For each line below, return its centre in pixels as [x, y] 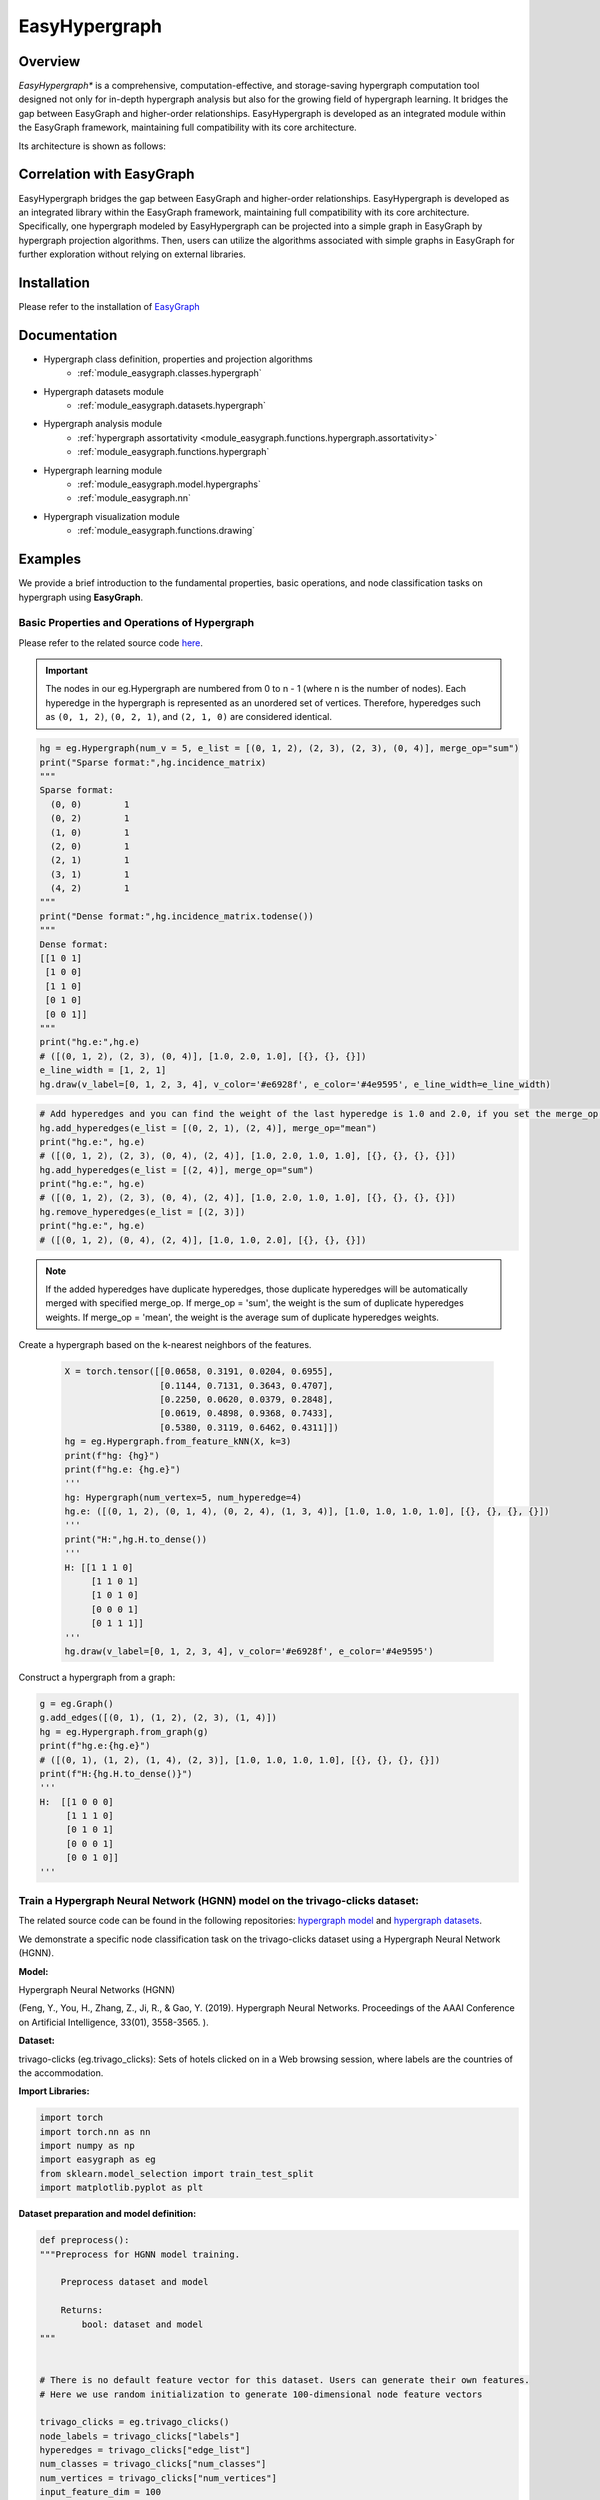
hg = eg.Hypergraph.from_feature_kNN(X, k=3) [178, 1441]
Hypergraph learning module [103, 470]
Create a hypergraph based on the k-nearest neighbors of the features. [165, 1345]
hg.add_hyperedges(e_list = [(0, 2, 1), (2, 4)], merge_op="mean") [208, 1128]
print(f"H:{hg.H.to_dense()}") [116, 1773]
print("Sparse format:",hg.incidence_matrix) [153, 762]
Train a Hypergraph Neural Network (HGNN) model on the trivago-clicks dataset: [219, 1901]
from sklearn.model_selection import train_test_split [176, 2173]
